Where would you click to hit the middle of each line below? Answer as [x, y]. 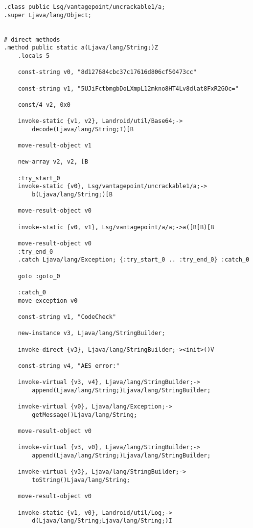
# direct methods [32, 39]
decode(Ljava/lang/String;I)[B [83, 129]
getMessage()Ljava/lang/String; [85, 415]
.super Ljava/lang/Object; [48, 15]
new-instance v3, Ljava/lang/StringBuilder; [92, 333]
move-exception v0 [48, 300]
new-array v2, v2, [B [53, 162]
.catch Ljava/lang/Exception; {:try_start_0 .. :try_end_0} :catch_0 [134, 260]
